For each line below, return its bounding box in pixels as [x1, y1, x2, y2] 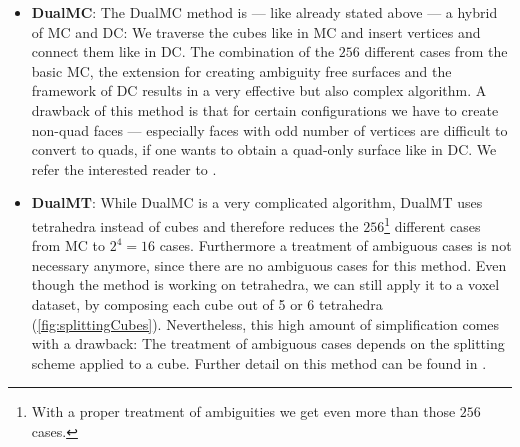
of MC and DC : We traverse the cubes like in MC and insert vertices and [31, 21, 481, 42]
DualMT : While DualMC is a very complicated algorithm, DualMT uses [31, 192, 483, 213]
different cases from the [364, 41, 508, 62]
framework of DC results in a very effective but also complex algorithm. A [31, 80, 487, 101]
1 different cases [384, 212, 481, 236]
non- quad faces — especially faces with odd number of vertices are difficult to [31, 119, 508, 140]
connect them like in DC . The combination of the [31, 41, 335, 62]
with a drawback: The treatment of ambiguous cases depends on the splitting [31, 333, 505, 354]
